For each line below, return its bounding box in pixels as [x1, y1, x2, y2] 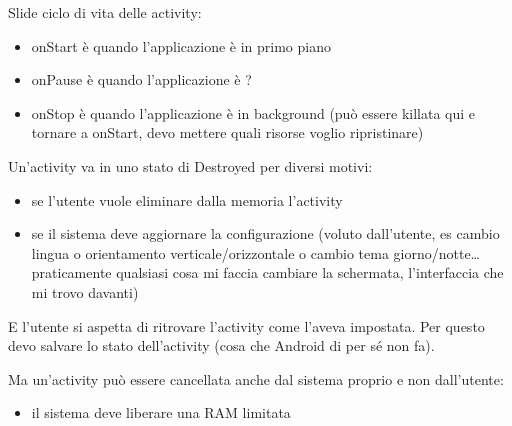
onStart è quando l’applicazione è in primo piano [31, 35, 331, 56]
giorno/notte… [393, 242, 480, 263]
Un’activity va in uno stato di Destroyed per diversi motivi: [8, 155, 373, 176]
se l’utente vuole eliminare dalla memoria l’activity [31, 189, 343, 210]
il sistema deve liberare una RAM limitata [31, 402, 291, 423]
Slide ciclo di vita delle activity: [8, 2, 202, 22]
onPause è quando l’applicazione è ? [31, 69, 252, 90]
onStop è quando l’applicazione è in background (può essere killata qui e [31, 102, 476, 123]
